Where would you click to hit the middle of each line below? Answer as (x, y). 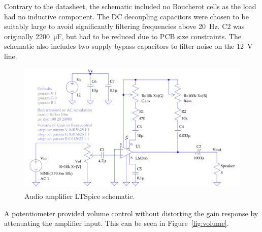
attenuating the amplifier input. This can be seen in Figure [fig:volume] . (117, 223)
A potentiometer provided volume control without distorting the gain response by (131, 213)
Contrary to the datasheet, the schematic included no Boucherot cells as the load (130, 6)
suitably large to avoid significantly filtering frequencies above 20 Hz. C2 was (124, 26)
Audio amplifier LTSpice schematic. (80, 196)
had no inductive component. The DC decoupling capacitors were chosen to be (126, 16)
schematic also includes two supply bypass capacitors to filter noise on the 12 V (128, 46)
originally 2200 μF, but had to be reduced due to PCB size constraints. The (123, 36)
